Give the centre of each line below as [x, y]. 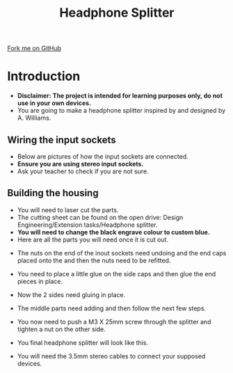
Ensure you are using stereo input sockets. [80, 164]
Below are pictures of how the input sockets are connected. [103, 156]
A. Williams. [34, 118]
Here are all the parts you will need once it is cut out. [93, 239]
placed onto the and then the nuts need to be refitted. [94, 260]
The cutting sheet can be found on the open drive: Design [100, 217]
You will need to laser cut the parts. [68, 209]
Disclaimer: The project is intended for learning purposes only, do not [120, 96]
